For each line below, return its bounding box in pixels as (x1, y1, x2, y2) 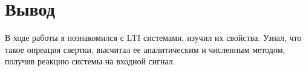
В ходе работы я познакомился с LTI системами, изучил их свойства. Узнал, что (5, 31, 302, 44)
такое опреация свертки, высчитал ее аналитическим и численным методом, (5, 43, 285, 55)
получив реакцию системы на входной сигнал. (5, 55, 175, 67)
